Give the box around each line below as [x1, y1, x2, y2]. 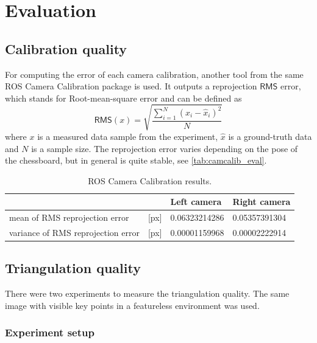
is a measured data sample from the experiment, [37, 130, 218, 142]
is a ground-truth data [228, 130, 312, 142]
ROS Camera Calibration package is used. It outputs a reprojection [5, 80, 257, 92]
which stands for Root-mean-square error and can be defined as [5, 91, 242, 104]
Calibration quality [5, 39, 127, 58]
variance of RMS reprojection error [9, 226, 140, 238]
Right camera [232, 195, 291, 208]
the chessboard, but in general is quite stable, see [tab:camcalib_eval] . [5, 154, 267, 167]
